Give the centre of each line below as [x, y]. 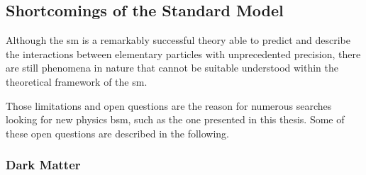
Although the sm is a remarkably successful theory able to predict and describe [178, 40]
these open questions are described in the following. [117, 133]
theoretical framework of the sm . [77, 81]
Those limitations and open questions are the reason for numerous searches [169, 105]
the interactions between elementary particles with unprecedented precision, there [183, 53]
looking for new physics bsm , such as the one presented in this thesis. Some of [175, 119]
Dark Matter [43, 165]
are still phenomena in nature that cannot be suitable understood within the [172, 68]
